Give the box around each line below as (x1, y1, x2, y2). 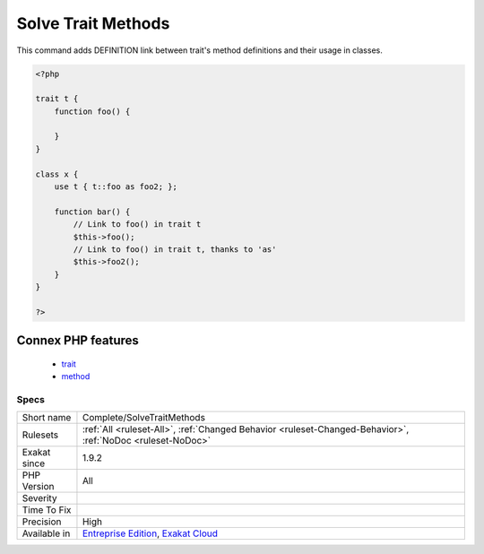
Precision (22, 515, 62, 528)
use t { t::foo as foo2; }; (54, 182, 178, 192)
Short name (22, 411, 72, 424)
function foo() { (54, 106, 131, 117)
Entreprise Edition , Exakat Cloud (82, 527, 219, 540)
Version (22, 480, 55, 493)
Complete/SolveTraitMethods (82, 411, 206, 424)
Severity (22, 492, 57, 505)
